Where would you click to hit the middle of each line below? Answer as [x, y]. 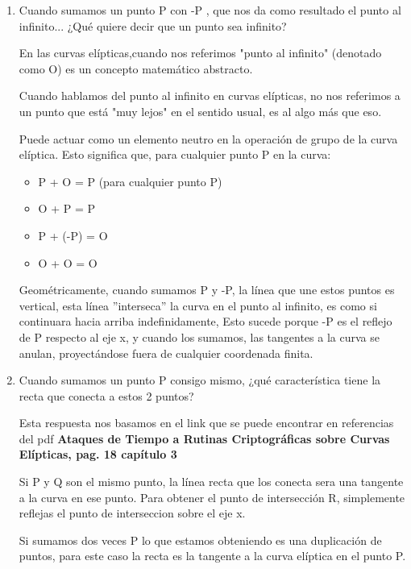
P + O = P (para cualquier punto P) [130, 181]
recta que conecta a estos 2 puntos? [106, 395]
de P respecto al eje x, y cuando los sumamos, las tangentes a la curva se [199, 336]
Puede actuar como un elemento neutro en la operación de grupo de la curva [208, 138]
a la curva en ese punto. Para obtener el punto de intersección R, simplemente [212, 497]
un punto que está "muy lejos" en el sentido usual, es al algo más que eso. [200, 111]
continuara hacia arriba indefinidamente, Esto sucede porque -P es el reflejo [205, 321]
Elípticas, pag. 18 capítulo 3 [98, 454]
